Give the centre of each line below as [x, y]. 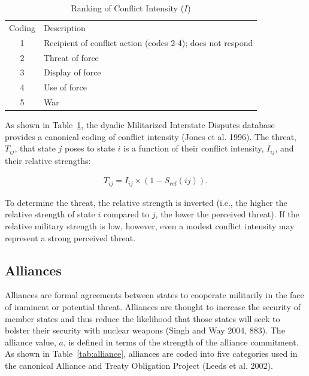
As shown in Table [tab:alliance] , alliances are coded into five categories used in [151, 354]
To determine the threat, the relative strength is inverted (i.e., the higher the [146, 202]
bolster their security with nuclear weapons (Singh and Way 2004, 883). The [145, 330]
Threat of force [71, 57]
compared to [126, 214]
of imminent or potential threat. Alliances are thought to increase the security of [153, 307]
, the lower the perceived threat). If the [227, 214]
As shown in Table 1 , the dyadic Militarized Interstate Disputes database [140, 125]
